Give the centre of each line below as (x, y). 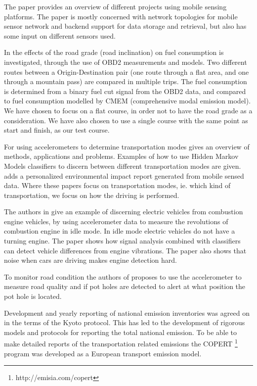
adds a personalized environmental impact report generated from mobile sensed (124, 175)
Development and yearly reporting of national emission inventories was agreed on (127, 313)
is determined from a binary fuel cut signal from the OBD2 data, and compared (125, 91)
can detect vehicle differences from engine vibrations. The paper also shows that (125, 250)
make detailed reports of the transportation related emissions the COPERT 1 (121, 343)
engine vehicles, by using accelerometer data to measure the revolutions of (116, 221)
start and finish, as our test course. (57, 130)
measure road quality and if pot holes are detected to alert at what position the (125, 286)
